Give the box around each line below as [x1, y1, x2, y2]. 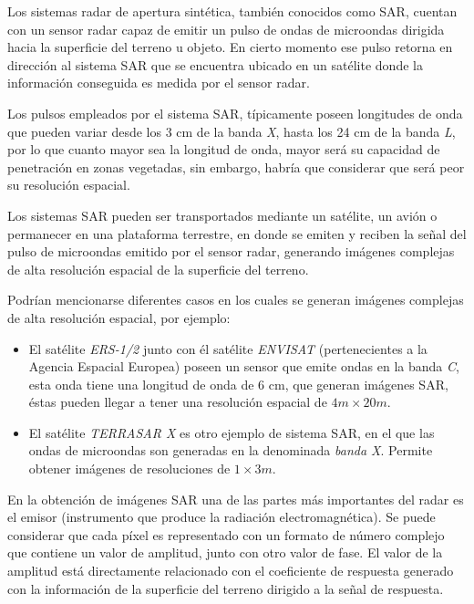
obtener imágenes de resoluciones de [28, 459, 231, 478]
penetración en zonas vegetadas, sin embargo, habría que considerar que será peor [7, 157, 465, 176]
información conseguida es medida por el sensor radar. [7, 73, 310, 92]
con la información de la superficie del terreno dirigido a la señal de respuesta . [7, 578, 444, 598]
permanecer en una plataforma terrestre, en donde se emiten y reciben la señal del [7, 224, 467, 243]
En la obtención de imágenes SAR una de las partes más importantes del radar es [7, 489, 464, 508]
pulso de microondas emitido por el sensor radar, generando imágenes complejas [7, 242, 455, 261]
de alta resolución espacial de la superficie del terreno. [7, 259, 309, 278]
